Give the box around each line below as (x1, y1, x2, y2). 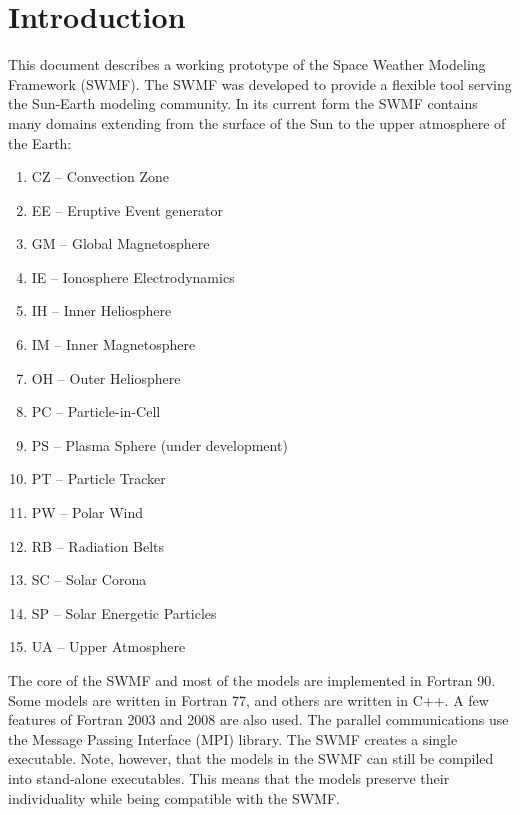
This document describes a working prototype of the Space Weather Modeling (8, 54, 486, 75)
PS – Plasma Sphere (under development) (31, 434, 288, 455)
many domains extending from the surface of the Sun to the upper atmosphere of (8, 112, 506, 133)
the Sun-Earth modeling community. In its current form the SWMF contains (8, 93, 478, 114)
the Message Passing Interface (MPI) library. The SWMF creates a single (8, 728, 458, 749)
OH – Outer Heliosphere (31, 367, 181, 388)
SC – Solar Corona (31, 569, 147, 590)
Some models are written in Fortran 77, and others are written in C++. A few (8, 689, 489, 710)
